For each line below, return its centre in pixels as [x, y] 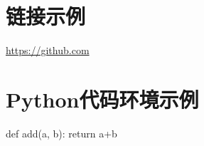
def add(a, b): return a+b [61, 133]
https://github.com [48, 50]
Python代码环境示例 [102, 99]
